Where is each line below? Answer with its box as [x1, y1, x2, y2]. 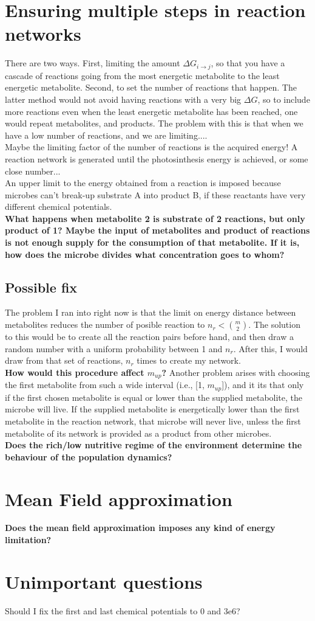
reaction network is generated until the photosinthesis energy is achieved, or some [5, 152, 308, 165]
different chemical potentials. [5, 200, 112, 213]
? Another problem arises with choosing [161, 366, 310, 378]
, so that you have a [211, 57, 285, 69]
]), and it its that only [222, 378, 304, 391]
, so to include [257, 92, 310, 105]
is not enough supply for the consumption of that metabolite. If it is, [5, 236, 300, 249]
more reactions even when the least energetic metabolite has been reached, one [5, 105, 298, 117]
